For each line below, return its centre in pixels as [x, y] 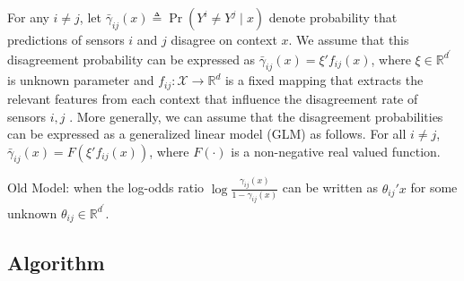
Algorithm [56, 262]
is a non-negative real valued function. [336, 151]
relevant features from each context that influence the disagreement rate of [213, 98]
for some [434, 187]
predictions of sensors [66, 39]
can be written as [330, 187]
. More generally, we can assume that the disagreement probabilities [256, 116]
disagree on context [224, 39]
